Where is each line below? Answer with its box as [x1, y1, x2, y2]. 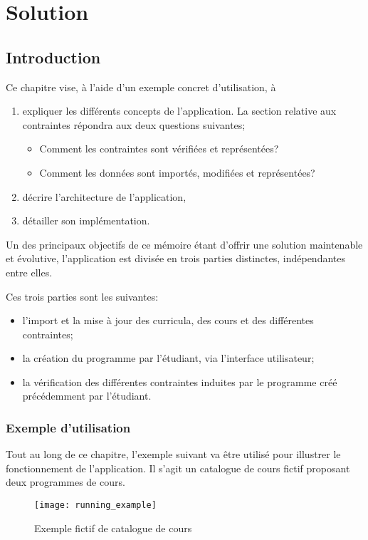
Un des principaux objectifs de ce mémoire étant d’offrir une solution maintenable [6, 237, 363, 251]
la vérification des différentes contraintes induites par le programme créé [22, 374, 337, 389]
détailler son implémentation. [22, 213, 150, 228]
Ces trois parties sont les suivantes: [6, 289, 159, 303]
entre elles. [6, 264, 53, 279]
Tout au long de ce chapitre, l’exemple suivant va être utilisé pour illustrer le [6, 447, 341, 462]
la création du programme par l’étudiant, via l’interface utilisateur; [22, 351, 315, 365]
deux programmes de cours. [6, 474, 125, 489]
